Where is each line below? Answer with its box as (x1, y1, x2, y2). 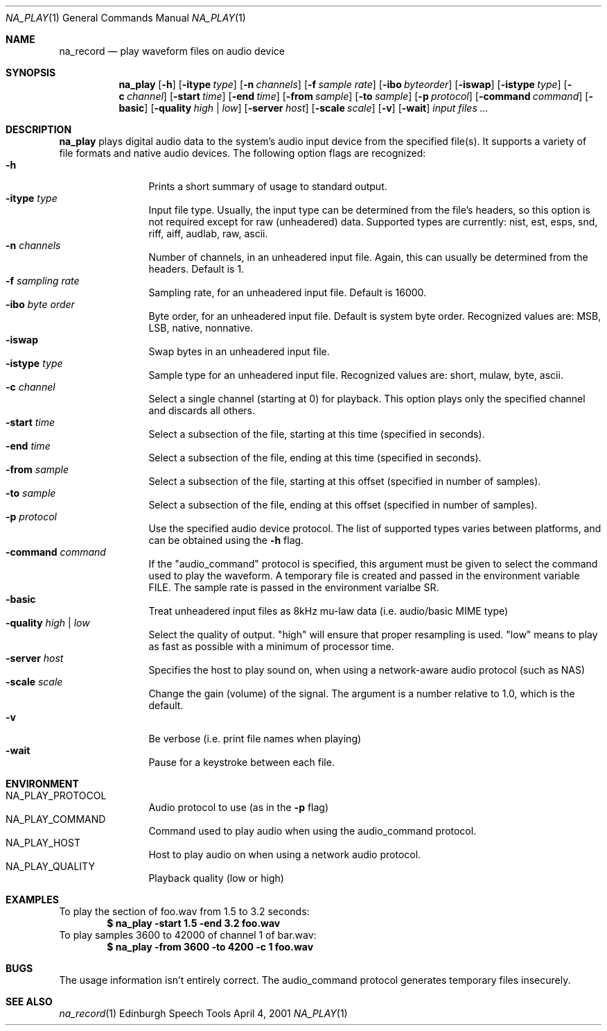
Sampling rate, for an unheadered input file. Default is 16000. (148, 287, 427, 298)
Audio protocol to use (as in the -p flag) (148, 801, 329, 813)
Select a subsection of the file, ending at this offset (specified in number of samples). (148, 499, 538, 511)
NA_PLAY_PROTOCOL (6, 790, 107, 801)
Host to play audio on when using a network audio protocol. (148, 849, 421, 860)
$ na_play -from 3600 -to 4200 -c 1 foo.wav (107, 941, 314, 953)
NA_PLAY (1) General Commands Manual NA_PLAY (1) (6, 12, 246, 24)
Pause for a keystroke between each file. (148, 756, 335, 768)
